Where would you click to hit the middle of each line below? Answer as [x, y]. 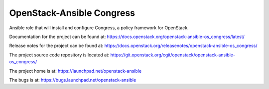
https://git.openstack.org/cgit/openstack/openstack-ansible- [173, 55]
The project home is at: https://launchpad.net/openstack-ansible [75, 71]
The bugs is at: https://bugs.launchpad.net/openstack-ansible [73, 80]
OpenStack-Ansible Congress [72, 13]
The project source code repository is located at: [59, 55]
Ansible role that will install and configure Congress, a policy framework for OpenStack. [99, 28]
